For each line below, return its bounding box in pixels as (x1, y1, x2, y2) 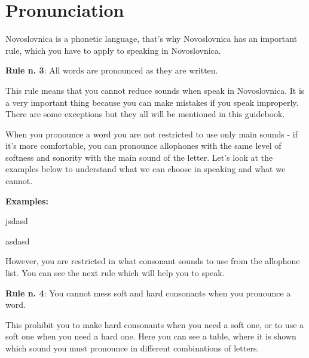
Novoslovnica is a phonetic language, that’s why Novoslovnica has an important (5, 32, 298, 45)
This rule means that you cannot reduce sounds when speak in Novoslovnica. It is (5, 84, 305, 96)
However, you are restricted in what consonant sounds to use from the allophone (5, 255, 300, 267)
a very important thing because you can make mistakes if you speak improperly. (5, 96, 299, 108)
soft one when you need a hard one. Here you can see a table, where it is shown (5, 330, 296, 342)
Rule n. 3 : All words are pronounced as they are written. (5, 64, 218, 77)
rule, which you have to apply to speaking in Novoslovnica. (5, 44, 221, 56)
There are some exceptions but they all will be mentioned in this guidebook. (5, 108, 285, 120)
